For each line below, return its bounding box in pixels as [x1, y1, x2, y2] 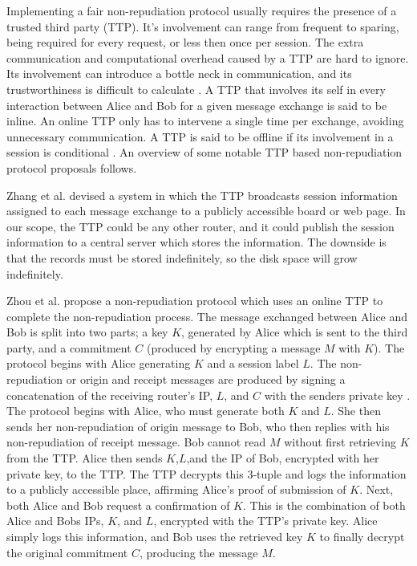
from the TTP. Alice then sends [6, 450, 163, 466]
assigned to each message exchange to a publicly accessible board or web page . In [6, 202, 406, 219]
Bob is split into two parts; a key [6, 324, 168, 340]
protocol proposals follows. [6, 159, 137, 176]
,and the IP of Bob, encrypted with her [186, 450, 379, 466]
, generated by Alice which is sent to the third [181, 324, 408, 340]
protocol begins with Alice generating [6, 355, 191, 372]
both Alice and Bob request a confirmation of [6, 496, 230, 513]
